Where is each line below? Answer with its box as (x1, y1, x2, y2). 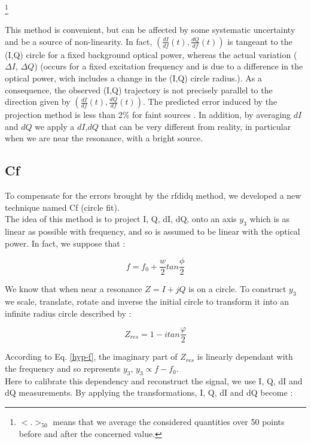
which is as (249, 213, 290, 225)
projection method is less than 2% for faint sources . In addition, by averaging (5, 108, 291, 121)
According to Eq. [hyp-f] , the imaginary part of (5, 350, 178, 363)
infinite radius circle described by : (5, 307, 132, 319)
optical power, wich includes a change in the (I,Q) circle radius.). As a (5, 72, 263, 84)
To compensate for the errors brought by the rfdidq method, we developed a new (5, 189, 301, 202)
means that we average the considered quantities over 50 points (53, 415, 285, 428)
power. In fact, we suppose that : (5, 236, 126, 249)
